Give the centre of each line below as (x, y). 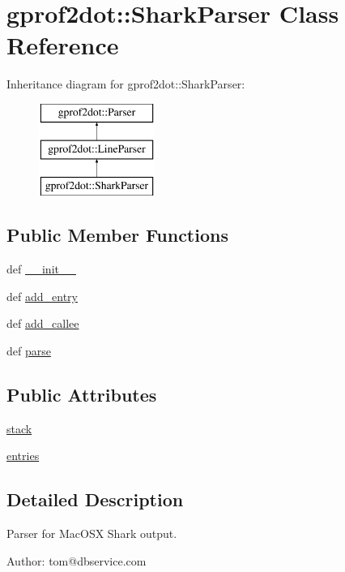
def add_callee (43, 323)
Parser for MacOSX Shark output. (92, 533)
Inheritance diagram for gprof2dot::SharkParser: (126, 84)
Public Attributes (82, 394)
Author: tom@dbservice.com (77, 560)
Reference (63, 45)
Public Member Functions (117, 235)
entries (23, 456)
